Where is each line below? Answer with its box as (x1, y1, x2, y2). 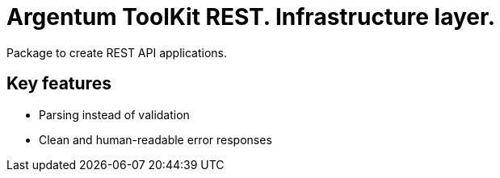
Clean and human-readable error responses (39, 132, 272, 147)
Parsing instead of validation (39, 107, 190, 122)
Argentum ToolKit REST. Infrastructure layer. (6, 3, 496, 31)
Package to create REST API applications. (6, 45, 227, 60)
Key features (6, 73, 111, 94)
